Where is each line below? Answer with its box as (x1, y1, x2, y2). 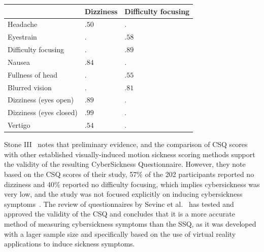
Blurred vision (8, 82, 52, 92)
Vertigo (8, 120, 30, 130)
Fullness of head (8, 69, 57, 80)
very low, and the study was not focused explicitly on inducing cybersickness (4, 189, 243, 199)
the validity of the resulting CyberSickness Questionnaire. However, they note (4, 159, 246, 169)
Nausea (8, 56, 30, 67)
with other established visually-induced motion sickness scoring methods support (4, 149, 255, 159)
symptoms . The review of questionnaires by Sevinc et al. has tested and (4, 198, 234, 209)
